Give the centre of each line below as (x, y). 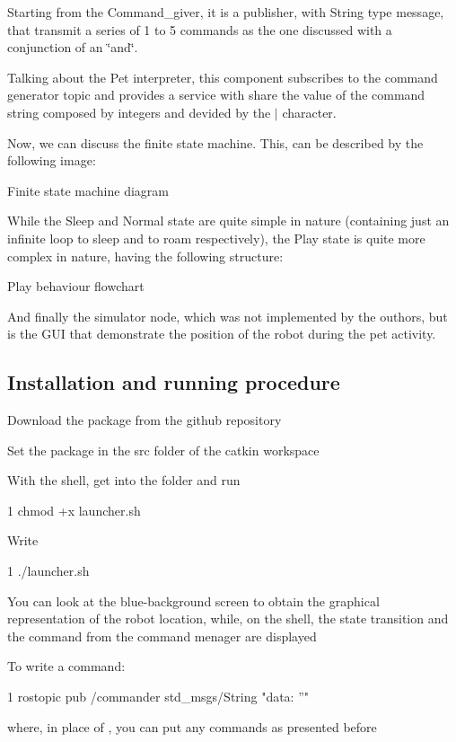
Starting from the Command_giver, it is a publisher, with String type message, (226, 12)
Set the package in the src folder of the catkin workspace (163, 450)
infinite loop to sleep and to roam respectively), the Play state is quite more (216, 238)
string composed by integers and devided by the (139, 112)
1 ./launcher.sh (48, 571)
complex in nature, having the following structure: (145, 256)
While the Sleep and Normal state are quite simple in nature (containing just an (228, 221)
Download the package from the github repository (145, 420)
